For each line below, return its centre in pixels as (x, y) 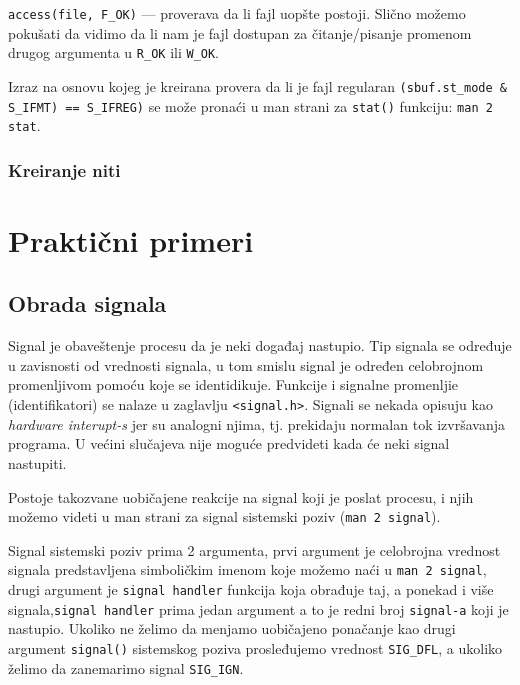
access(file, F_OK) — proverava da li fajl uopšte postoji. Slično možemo (237, 13)
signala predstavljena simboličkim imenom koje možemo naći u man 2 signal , (247, 569)
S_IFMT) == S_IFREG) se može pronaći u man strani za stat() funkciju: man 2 (250, 105)
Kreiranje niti (64, 169)
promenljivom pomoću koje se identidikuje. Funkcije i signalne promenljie (233, 384)
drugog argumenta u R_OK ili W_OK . (114, 52)
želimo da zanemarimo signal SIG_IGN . (126, 667)
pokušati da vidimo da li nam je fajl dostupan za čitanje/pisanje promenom (240, 32)
